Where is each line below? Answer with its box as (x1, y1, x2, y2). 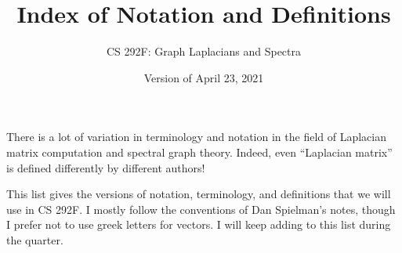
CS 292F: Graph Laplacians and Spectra (106, 43, 301, 60)
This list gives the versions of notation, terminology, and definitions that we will (6, 186, 391, 202)
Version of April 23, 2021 (143, 69, 264, 85)
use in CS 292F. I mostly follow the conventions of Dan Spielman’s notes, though (6, 201, 396, 217)
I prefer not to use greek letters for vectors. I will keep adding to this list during (6, 216, 391, 233)
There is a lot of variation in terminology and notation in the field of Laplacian (6, 128, 386, 145)
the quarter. (6, 231, 63, 248)
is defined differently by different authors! (6, 159, 205, 175)
